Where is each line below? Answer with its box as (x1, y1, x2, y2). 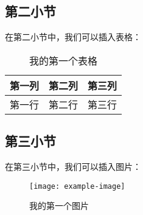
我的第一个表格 (29, 53, 98, 68)
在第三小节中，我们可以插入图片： (5, 160, 141, 172)
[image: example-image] (29, 182, 125, 191)
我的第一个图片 (29, 199, 89, 212)
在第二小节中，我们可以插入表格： (5, 30, 141, 43)
